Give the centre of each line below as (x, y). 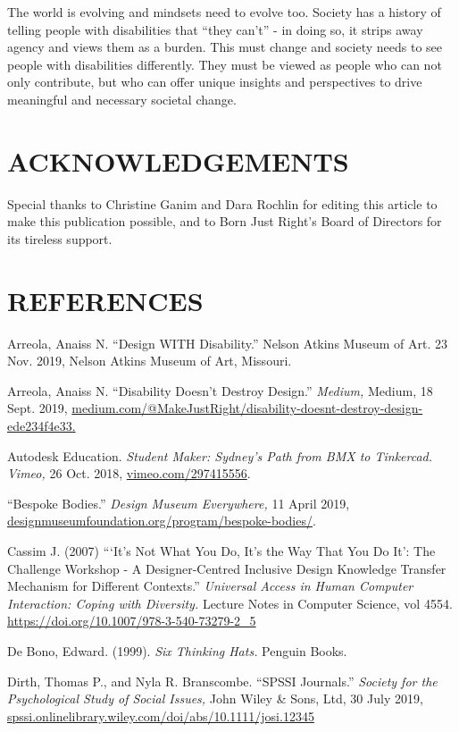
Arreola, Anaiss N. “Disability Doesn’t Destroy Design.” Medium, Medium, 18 (220, 390)
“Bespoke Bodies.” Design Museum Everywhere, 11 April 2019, (179, 503)
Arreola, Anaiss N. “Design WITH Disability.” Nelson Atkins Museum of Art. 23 (227, 343)
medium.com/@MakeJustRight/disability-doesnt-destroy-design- (247, 408)
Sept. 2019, (38, 408)
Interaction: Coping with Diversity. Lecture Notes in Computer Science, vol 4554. (230, 603)
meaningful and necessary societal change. (122, 99)
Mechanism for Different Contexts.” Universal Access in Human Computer (210, 586)
